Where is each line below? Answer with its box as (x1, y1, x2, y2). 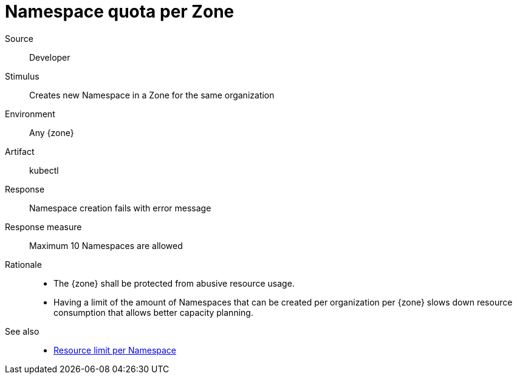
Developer (29, 52, 70, 63)
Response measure (5, 221, 82, 232)
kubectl (29, 165, 59, 176)
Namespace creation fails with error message (29, 202, 211, 213)
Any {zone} (29, 127, 74, 138)
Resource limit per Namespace (53, 344, 177, 355)
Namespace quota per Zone (5, 1, 235, 22)
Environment (5, 108, 55, 119)
